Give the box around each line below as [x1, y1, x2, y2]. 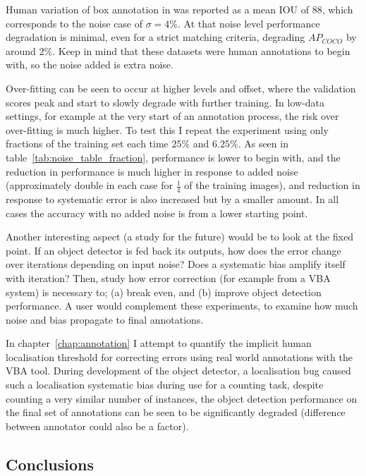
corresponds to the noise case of [6, 16, 143, 30]
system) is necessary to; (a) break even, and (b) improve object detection [6, 284, 322, 299]
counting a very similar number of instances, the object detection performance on [6, 391, 358, 405]
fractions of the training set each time [6, 136, 169, 151]
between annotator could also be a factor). [6, 418, 189, 433]
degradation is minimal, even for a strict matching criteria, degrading [6, 30, 305, 44]
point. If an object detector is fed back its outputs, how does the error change [6, 243, 341, 257]
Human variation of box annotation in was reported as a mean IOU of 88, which [6, 2, 353, 16]
